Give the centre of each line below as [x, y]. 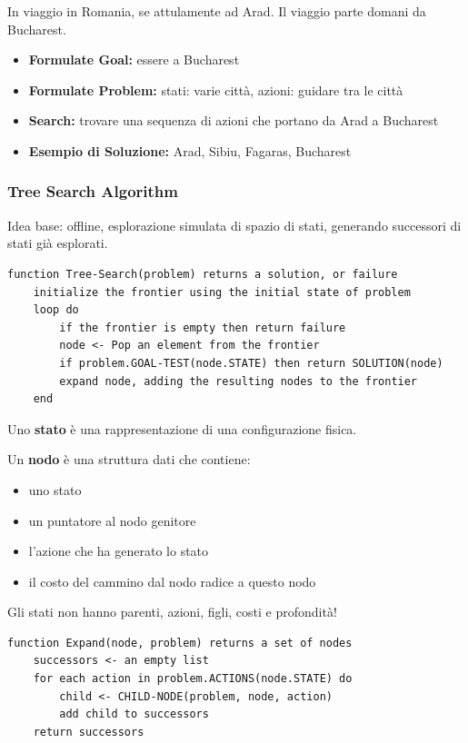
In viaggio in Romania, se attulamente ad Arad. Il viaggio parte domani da [217, 11]
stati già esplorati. [58, 243]
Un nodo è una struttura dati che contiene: [129, 459]
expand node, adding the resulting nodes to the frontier [239, 381]
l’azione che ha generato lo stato [119, 551]
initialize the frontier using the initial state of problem [222, 292]
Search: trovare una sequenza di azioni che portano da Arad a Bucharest [234, 120]
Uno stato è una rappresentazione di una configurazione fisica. [182, 428]
